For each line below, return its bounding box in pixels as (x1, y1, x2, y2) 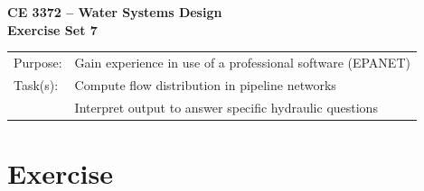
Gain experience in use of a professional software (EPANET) (74, 52, 410, 71)
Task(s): (14, 75, 59, 94)
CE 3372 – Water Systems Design (7, 3, 222, 21)
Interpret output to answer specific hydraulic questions (74, 97, 378, 116)
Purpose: (14, 52, 62, 71)
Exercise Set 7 (7, 20, 98, 39)
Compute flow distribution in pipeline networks (74, 75, 336, 94)
